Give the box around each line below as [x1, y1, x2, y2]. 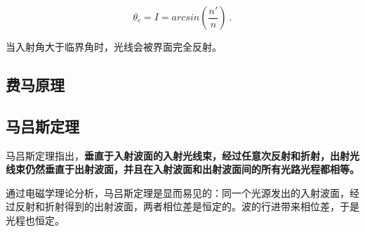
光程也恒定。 [6, 212, 65, 227]
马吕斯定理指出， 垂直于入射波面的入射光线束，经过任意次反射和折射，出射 [6, 148, 350, 162]
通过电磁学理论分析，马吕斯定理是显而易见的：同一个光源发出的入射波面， [6, 185, 350, 200]
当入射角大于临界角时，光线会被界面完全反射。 [6, 39, 222, 53]
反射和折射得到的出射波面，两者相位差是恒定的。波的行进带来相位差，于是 [15, 199, 359, 214]
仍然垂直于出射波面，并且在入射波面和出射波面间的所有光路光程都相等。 [25, 162, 359, 176]
